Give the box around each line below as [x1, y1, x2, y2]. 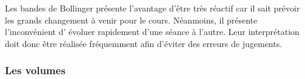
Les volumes [5, 63, 65, 78]
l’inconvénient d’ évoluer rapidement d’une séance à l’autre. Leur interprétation [5, 25, 300, 38]
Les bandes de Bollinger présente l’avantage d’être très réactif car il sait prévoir [5, 2, 300, 14]
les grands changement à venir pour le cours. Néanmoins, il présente [5, 13, 258, 26]
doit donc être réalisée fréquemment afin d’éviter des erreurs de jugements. [5, 37, 283, 49]
